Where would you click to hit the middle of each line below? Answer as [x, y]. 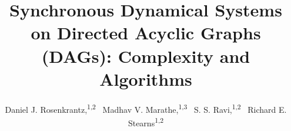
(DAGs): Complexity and [146, 56]
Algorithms [146, 78]
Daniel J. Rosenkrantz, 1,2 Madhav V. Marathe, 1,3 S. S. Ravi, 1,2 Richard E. [146, 108]
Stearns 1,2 [146, 122]
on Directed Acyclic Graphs [146, 33]
